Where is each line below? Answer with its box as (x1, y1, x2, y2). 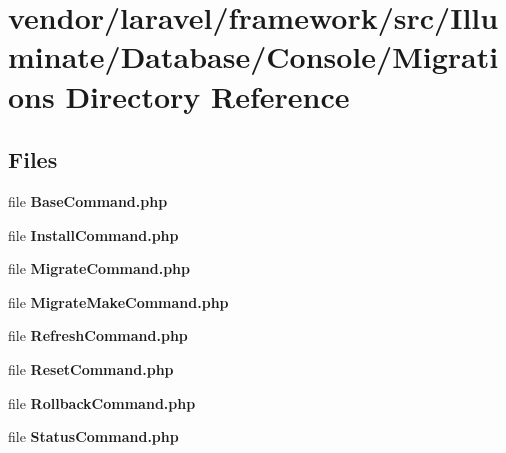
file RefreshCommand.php (8, 325, 188, 346)
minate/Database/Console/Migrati (8, 36, 499, 77)
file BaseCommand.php (8, 190, 168, 211)
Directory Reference (65, 75, 350, 116)
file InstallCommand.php (8, 224, 179, 245)
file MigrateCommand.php (8, 258, 190, 279)
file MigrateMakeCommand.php (8, 291, 229, 312)
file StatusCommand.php (8, 426, 179, 447)
